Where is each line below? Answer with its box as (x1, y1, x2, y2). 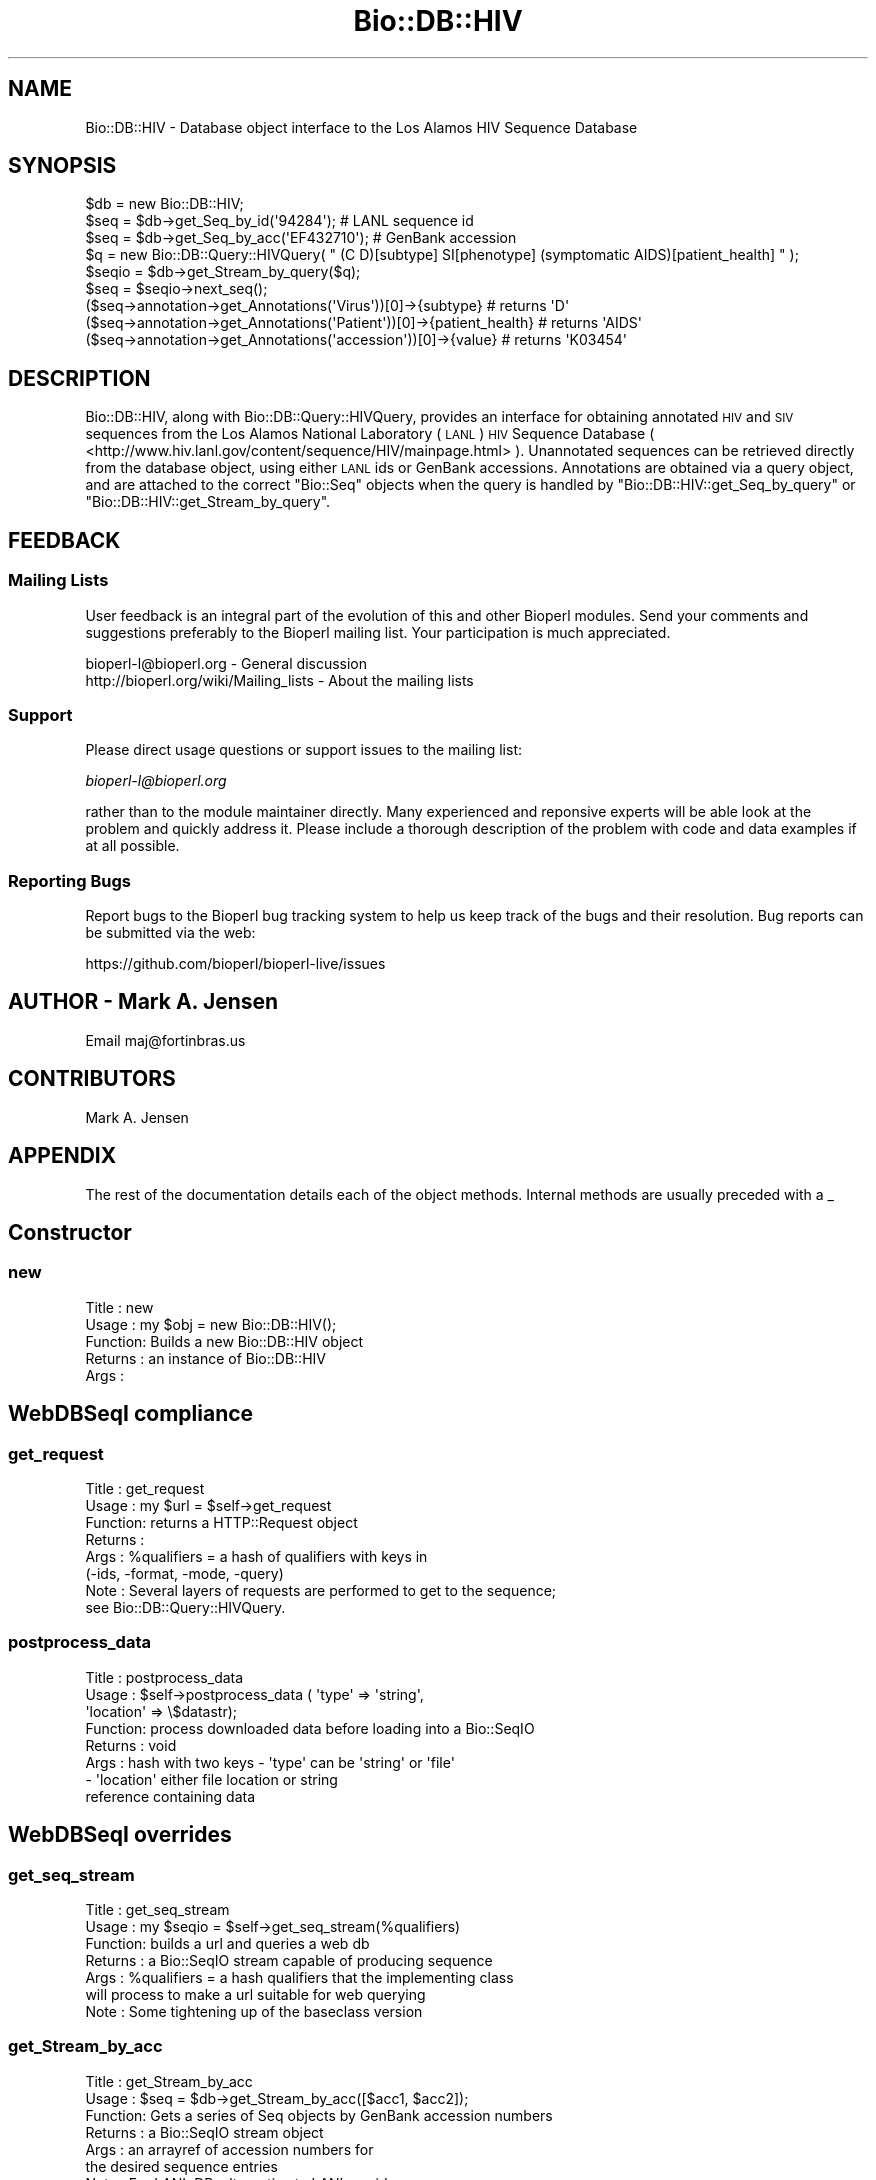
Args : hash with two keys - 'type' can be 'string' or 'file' (85, 1753, 455, 1771)
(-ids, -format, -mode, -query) (85, 1564, 284, 1582)
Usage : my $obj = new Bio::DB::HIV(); (85, 1315, 337, 1333)
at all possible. (85, 837, 180, 855)
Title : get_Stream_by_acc (85, 2072, 253, 2090)
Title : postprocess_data (85, 1668, 244, 1686)
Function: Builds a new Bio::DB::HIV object (85, 1332, 364, 1350)
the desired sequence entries (85, 2157, 278, 2175)
